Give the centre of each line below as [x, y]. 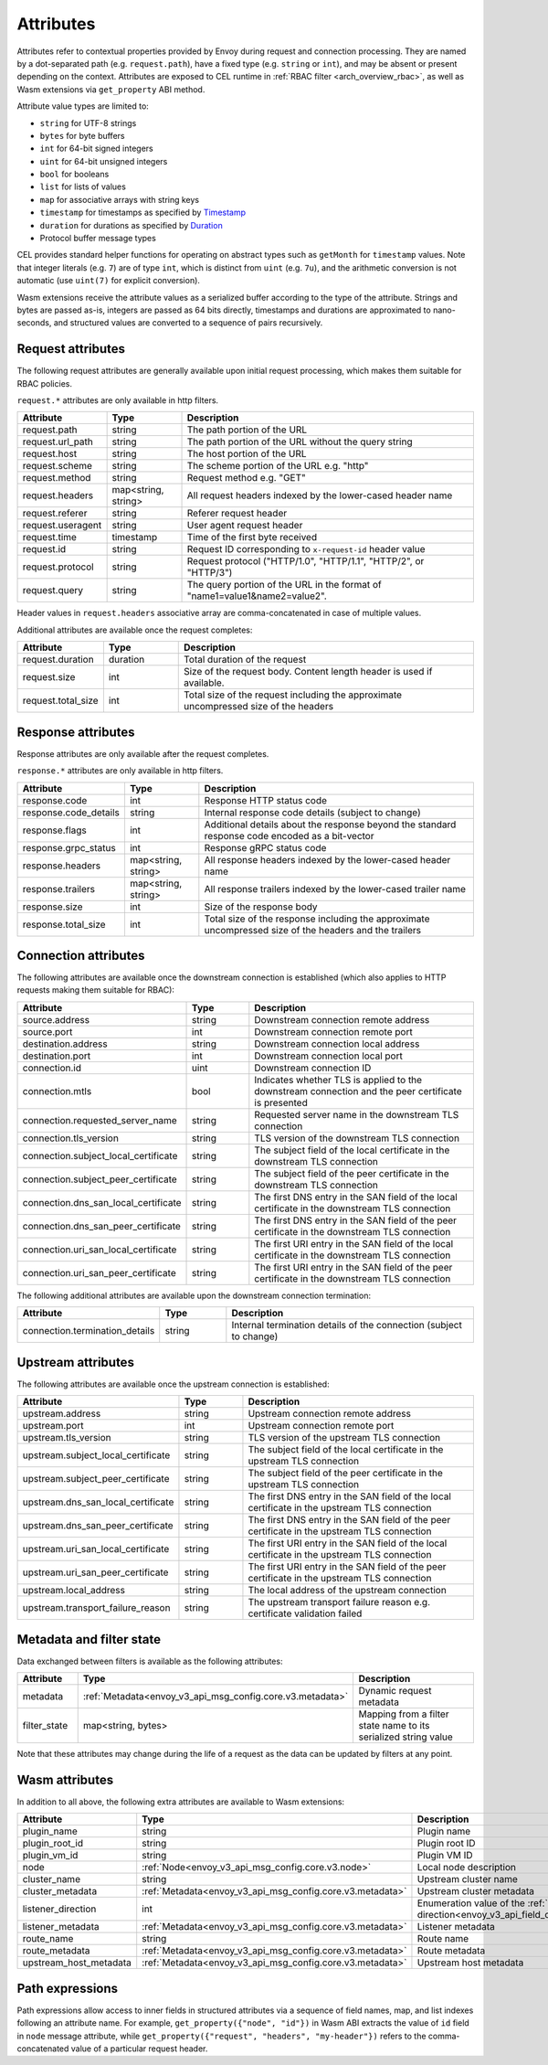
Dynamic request [395, 1691]
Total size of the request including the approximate [292, 695]
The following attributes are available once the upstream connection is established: [173, 1384]
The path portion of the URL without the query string [300, 442]
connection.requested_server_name [100, 1120]
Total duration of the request [245, 660]
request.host [50, 454]
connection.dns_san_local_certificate [102, 1202]
